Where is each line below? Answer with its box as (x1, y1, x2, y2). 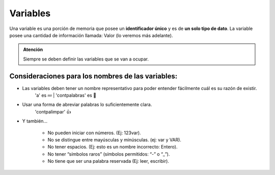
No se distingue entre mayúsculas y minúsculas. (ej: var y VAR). (47, 136, 182, 142)
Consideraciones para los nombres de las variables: (9, 72, 178, 80)
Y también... (22, 118, 48, 124)
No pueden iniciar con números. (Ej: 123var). (47, 130, 141, 136)
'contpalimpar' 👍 (35, 108, 71, 114)
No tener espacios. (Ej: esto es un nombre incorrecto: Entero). (47, 144, 178, 150)
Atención (23, 46, 43, 53)
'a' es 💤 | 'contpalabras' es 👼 (35, 92, 97, 99)
